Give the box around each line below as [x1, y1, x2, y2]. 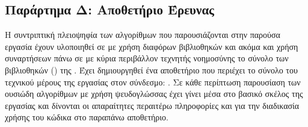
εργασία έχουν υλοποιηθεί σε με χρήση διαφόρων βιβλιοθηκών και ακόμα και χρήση [5, 40, 298, 52]
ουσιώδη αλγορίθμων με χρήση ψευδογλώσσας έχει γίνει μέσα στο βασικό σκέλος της [5, 87, 303, 100]
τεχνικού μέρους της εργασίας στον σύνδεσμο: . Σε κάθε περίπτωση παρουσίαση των [5, 75, 301, 88]
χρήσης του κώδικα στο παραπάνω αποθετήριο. [5, 111, 169, 123]
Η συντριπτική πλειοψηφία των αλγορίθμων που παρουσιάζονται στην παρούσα [5, 28, 280, 41]
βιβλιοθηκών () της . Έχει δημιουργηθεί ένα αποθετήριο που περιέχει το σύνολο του [5, 63, 298, 76]
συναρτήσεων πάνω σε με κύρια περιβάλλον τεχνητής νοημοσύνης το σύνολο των [5, 52, 289, 64]
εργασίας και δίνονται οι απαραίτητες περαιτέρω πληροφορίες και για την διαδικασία [5, 99, 300, 111]
